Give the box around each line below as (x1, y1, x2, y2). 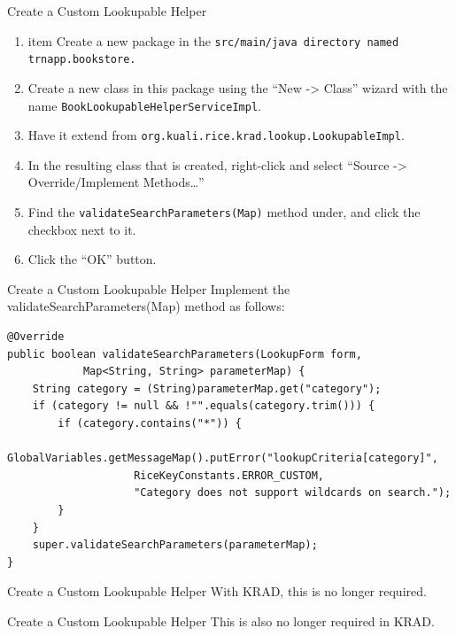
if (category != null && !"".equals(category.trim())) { (32, 399, 375, 413)
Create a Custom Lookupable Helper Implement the (7, 279, 290, 298)
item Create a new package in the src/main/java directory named (27, 31, 399, 50)
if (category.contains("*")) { (58, 417, 242, 430)
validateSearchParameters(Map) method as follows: (7, 297, 285, 315)
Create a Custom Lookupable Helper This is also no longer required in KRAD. (7, 611, 435, 630)
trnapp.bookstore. (27, 53, 136, 66)
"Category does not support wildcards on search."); (134, 486, 452, 500)
